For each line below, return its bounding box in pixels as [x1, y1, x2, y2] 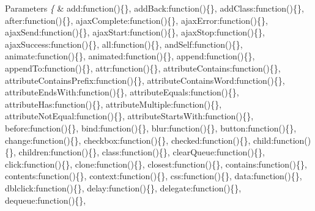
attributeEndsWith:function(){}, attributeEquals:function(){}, [5, 86, 239, 98]
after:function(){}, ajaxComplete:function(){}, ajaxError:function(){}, [5, 13, 268, 26]
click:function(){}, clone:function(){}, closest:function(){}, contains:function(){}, [5, 157, 307, 170]
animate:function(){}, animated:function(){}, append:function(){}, [5, 50, 255, 62]
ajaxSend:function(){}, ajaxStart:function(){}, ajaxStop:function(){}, [5, 26, 265, 39]
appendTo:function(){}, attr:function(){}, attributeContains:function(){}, [5, 61, 281, 74]
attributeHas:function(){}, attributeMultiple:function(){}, [5, 97, 222, 110]
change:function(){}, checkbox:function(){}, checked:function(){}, [5, 133, 251, 146]
